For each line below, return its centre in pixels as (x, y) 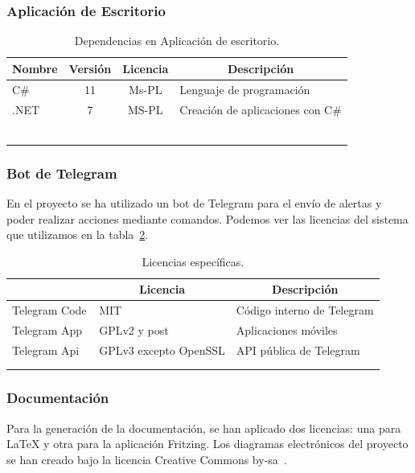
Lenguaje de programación (245, 89)
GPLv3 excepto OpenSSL (162, 350)
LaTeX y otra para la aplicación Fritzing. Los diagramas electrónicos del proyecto (207, 444)
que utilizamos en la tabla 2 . (78, 234)
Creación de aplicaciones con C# (261, 109)
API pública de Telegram (298, 350)
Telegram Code (49, 310)
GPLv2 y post (134, 329)
